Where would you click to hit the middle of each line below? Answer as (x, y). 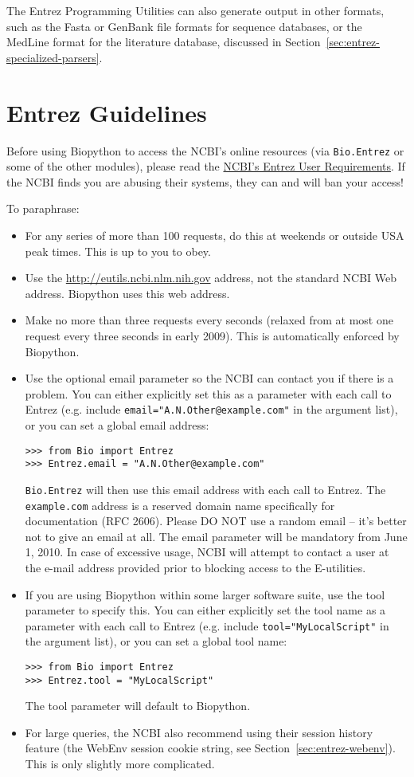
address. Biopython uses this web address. (127, 293)
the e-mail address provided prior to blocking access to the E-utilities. (195, 567)
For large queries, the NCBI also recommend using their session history (199, 732)
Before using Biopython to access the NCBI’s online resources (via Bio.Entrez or (205, 150)
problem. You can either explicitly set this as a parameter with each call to (208, 393)
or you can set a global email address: (117, 424)
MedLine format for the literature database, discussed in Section (164, 42)
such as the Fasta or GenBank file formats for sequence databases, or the (184, 26)
